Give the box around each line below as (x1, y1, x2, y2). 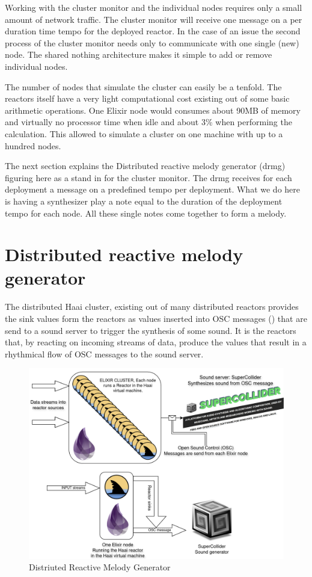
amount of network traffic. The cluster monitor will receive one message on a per (5, 13, 302, 25)
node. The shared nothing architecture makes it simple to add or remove (5, 48, 272, 61)
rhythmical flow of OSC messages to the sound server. (5, 347, 204, 360)
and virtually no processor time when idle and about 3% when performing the (5, 116, 292, 128)
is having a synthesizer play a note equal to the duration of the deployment (5, 194, 283, 207)
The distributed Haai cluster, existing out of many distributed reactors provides (5, 300, 299, 313)
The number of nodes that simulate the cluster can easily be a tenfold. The (5, 80, 282, 93)
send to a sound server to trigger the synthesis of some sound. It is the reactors (5, 324, 296, 336)
